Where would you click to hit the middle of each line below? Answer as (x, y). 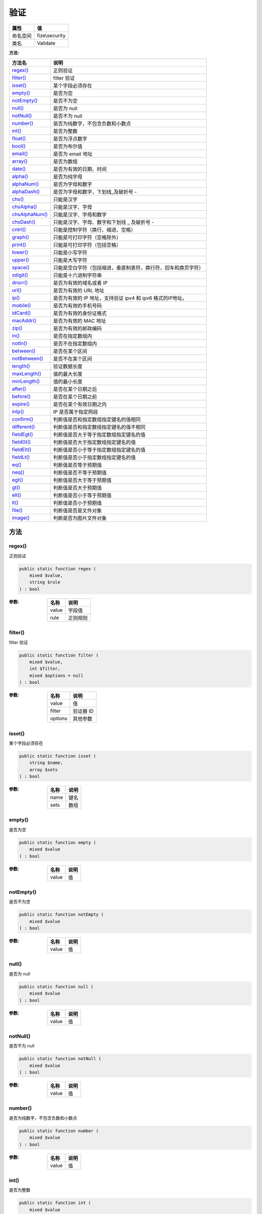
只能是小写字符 (70, 253)
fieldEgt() (23, 434)
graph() (20, 237)
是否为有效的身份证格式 (80, 313)
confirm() (23, 419)
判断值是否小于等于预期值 (82, 495)
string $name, (46, 763)
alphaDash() (26, 191)
